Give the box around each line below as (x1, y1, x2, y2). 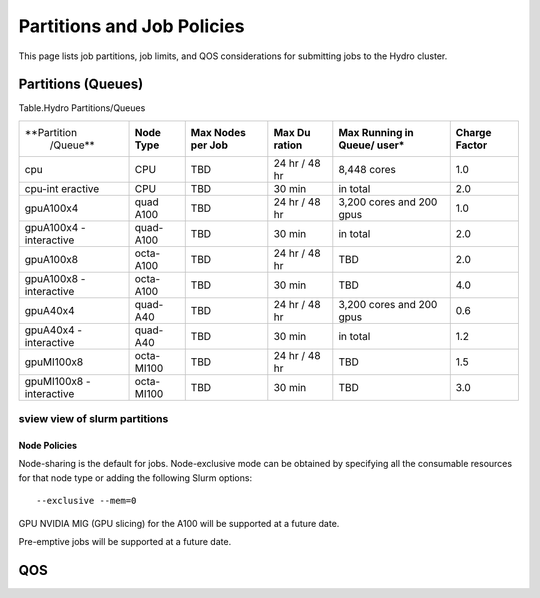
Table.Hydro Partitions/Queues (18, 102, 146, 114)
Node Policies (18, 440, 78, 452)
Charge (455, 125, 492, 139)
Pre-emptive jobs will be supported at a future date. (18, 535, 232, 547)
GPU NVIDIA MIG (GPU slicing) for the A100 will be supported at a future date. (18, 517, 340, 529)
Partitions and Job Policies (18, 15, 245, 37)
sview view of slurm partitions (18, 412, 169, 426)
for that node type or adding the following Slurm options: (18, 471, 253, 484)
